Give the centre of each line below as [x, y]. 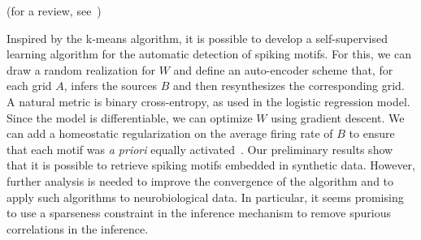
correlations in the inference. [78, 228]
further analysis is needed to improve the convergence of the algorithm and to [200, 180]
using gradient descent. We [338, 117]
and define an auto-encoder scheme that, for [283, 69]
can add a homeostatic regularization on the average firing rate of [170, 133]
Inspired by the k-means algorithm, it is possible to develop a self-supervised [197, 38]
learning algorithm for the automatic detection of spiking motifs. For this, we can [209, 54]
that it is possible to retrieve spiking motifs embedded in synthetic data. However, [211, 165]
